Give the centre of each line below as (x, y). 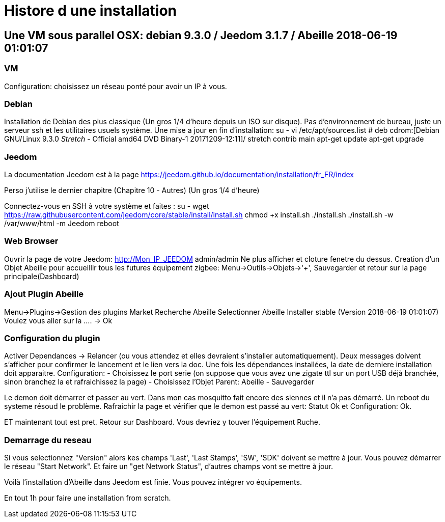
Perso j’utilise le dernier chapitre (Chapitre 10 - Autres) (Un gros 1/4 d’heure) (132, 190)
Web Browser (31, 241)
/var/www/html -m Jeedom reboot (62, 224)
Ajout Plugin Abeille (44, 294)
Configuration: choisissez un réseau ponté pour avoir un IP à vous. (116, 86)
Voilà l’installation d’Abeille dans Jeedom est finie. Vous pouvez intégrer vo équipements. (153, 482)
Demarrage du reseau (48, 440)
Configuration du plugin (52, 338)
